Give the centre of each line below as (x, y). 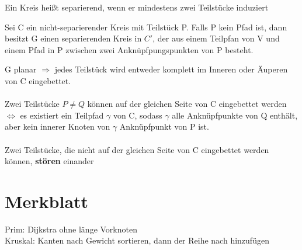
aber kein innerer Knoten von (58, 126)
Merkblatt (47, 201)
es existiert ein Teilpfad (62, 115)
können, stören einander (49, 161)
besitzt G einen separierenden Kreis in (73, 38)
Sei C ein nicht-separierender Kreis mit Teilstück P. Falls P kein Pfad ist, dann (146, 27)
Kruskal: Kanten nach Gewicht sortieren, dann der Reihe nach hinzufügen (137, 240)
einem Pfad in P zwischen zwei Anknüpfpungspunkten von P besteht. (129, 49)
